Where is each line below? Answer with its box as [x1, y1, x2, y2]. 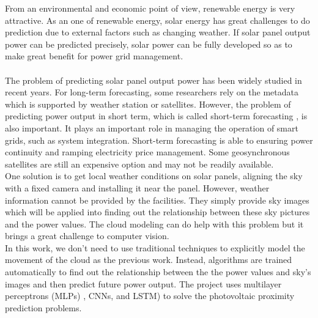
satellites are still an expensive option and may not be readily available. [5, 157, 274, 170]
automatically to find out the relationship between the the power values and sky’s [5, 265, 311, 278]
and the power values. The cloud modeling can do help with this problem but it [5, 217, 304, 230]
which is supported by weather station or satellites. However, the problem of [5, 97, 291, 110]
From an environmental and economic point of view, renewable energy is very [5, 2, 295, 14]
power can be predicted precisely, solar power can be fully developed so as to [5, 37, 292, 50]
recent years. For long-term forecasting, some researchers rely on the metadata [5, 86, 298, 98]
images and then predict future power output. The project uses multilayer [5, 277, 282, 290]
